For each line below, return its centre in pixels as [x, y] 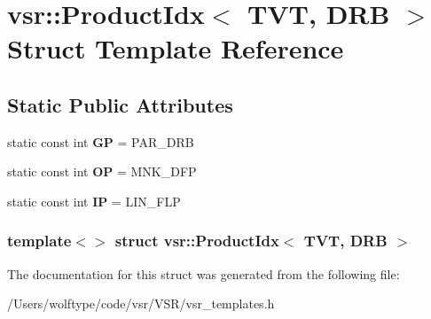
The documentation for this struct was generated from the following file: [204, 273]
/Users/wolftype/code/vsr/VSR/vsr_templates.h [141, 303]
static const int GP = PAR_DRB [101, 141]
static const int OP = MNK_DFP [102, 171]
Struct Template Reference [176, 48]
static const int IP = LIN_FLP [94, 201]
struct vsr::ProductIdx [197, 241]
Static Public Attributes [120, 104]
